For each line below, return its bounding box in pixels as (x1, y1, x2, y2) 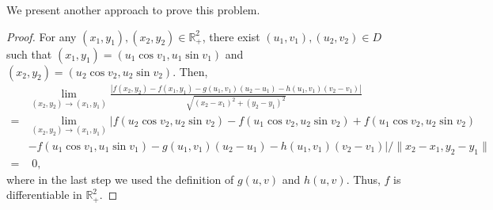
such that (6, 45, 52, 62)
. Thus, (346, 170, 381, 187)
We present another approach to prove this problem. (6, 2, 260, 17)
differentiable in (6, 186, 82, 203)
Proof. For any (6, 28, 77, 44)
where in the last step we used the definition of (6, 170, 234, 187)
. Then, (173, 63, 208, 79)
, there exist (202, 28, 260, 44)
